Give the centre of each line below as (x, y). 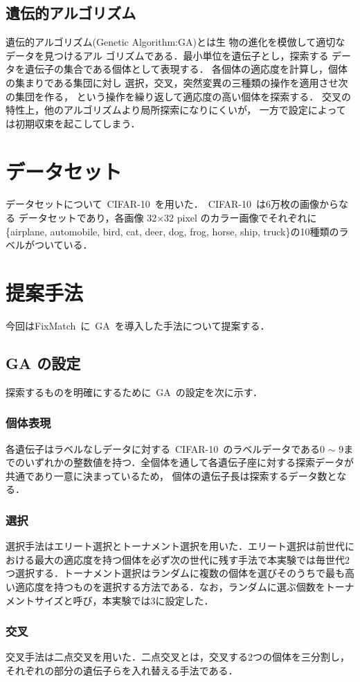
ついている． (63, 245)
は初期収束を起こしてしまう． (73, 123)
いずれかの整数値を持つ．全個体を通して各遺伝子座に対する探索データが (189, 462)
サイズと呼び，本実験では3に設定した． (124, 600)
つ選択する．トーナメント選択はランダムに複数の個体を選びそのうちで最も (175, 573)
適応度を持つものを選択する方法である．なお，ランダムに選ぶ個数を (170, 586)
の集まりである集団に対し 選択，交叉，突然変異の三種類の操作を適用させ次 (177, 82)
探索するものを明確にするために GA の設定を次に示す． (134, 392)
